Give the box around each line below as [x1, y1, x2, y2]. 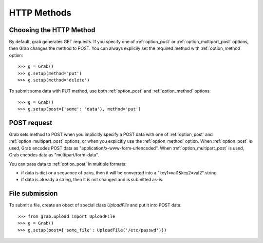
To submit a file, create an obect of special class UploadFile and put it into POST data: [9, 202, 182, 208]
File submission [9, 189, 58, 198]
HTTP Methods [9, 7, 72, 18]
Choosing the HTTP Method [9, 26, 95, 34]
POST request [9, 119, 53, 127]
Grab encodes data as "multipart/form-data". [9, 152, 99, 158]
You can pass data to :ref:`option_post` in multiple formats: [9, 161, 127, 167]
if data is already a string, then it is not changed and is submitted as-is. [21, 177, 164, 183]
